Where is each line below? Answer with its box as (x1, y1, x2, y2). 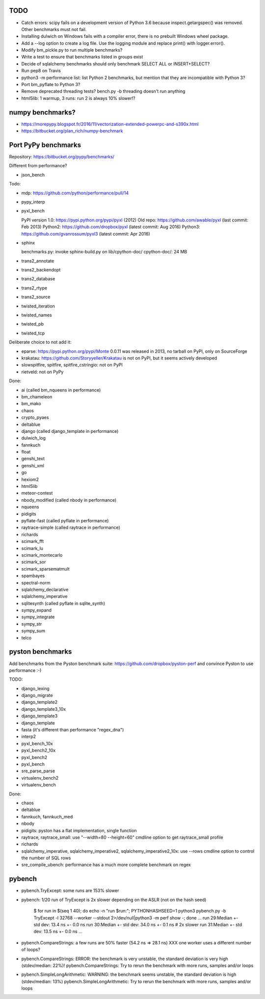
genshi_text (21, 455, 45, 462)
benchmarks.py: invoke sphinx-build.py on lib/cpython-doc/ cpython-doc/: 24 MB (21, 249, 187, 255)
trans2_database (21, 276, 55, 282)
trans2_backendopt (21, 267, 61, 273)
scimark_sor (21, 559, 46, 565)
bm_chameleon (21, 394, 53, 399)
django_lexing (21, 685, 50, 691)
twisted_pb (21, 321, 44, 327)
